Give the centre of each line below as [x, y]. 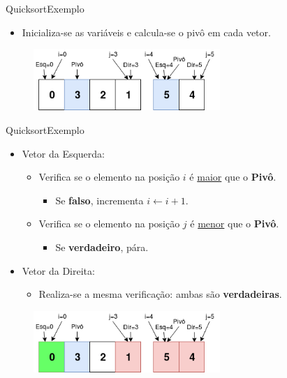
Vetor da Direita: [58, 270]
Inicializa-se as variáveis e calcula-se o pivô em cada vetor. [146, 32]
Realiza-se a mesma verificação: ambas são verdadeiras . [160, 294]
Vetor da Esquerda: [63, 153]
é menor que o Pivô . [235, 224]
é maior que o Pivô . [233, 177]
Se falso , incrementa [100, 200]
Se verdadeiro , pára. [102, 247]
